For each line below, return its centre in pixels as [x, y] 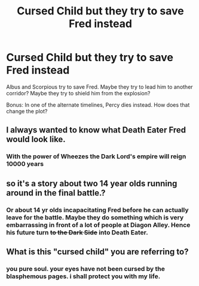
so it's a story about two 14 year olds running [92, 183]
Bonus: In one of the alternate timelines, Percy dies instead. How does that [98, 105]
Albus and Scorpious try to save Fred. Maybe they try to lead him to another [99, 87]
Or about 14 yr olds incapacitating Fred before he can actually [97, 210]
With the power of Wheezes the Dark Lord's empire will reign [96, 156]
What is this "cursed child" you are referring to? [97, 252]
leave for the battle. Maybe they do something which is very [95, 217]
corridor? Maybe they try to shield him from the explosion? [78, 93]
